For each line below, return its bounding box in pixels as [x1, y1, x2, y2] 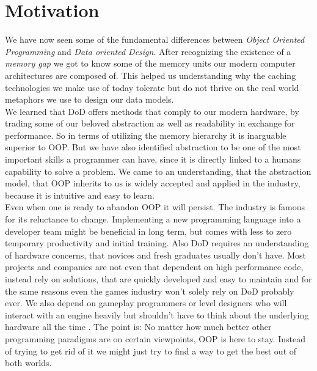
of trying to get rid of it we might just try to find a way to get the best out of [5, 344, 297, 357]
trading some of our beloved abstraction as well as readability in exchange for [5, 117, 295, 130]
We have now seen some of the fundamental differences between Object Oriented [5, 33, 305, 46]
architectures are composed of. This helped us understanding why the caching [5, 68, 296, 81]
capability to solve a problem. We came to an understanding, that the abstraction [5, 164, 312, 177]
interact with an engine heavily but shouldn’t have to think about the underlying [5, 308, 309, 321]
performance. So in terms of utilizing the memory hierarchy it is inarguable [5, 128, 286, 141]
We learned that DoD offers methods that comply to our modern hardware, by [5, 105, 299, 117]
